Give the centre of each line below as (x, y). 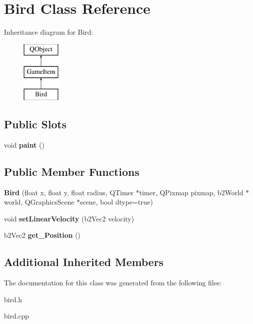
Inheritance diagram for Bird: (49, 32)
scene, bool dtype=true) (116, 202)
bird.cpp (17, 316)
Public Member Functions (72, 171)
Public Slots (35, 124)
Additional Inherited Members (84, 262)
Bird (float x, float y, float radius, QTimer (69, 192)
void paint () (24, 144)
